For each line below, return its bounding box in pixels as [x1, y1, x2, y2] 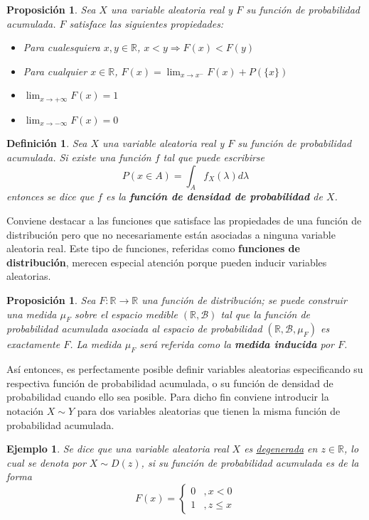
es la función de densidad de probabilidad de [105, 189, 323, 204]
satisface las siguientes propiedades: [69, 16, 224, 31]
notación [6, 403, 44, 418]
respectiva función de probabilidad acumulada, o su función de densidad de [6, 375, 333, 390]
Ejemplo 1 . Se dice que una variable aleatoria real [6, 441, 229, 456]
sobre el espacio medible [75, 306, 178, 321]
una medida [6, 306, 57, 321]
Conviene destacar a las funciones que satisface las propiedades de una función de [6, 213, 362, 227]
